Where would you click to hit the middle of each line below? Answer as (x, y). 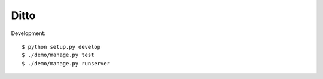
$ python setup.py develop (61, 47)
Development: (28, 33)
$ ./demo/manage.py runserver (66, 63)
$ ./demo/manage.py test (58, 55)
